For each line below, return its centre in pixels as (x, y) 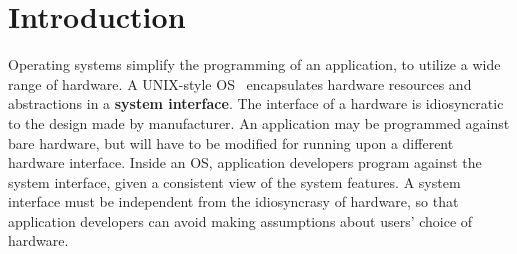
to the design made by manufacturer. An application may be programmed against (259, 122)
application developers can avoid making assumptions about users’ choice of (240, 220)
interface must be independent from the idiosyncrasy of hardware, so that (233, 201)
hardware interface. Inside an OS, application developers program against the (245, 162)
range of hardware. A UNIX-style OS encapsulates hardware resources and (240, 83)
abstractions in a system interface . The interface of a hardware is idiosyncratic (256, 103)
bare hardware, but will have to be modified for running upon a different (231, 142)
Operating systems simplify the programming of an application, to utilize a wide (254, 64)
